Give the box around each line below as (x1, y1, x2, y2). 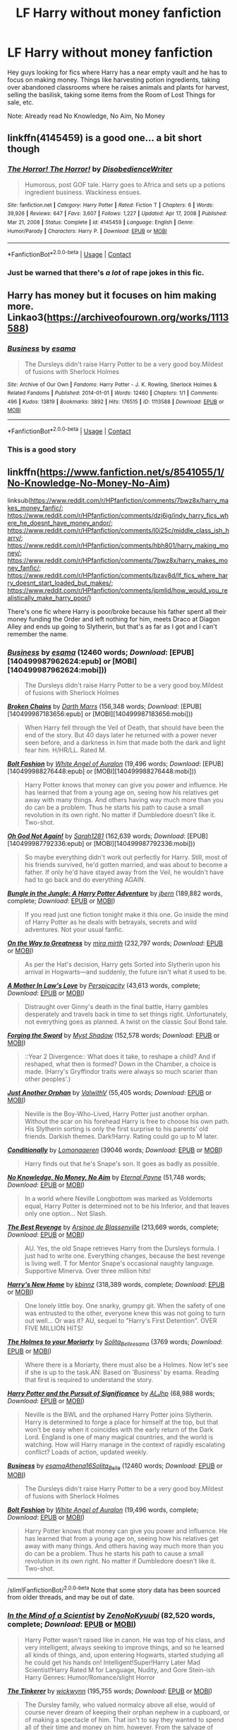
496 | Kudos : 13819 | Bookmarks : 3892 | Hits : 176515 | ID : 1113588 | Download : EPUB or (7, 398, 224, 405)
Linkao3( (7, 312, 47, 324)
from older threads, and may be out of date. (7, 1593, 135, 1602)
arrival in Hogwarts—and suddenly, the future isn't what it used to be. (24, 968, 227, 976)
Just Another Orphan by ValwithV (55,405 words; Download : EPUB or (7, 1089, 212, 1097)
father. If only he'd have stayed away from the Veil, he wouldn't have (24, 868, 224, 876)
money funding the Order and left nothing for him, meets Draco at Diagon (7, 615, 221, 623)
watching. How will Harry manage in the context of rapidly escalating (24, 1440, 226, 1448)
